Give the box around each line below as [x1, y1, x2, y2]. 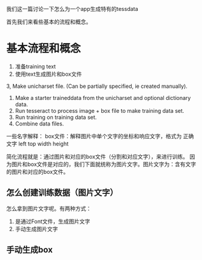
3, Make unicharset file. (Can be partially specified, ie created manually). [6, 82, 188, 90]
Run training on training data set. [15, 113, 97, 121]
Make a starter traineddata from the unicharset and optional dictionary [15, 94, 191, 101]
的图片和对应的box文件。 [6, 168, 69, 175]
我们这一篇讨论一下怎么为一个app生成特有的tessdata [6, 5, 138, 12]
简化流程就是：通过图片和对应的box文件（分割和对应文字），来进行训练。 [6, 153, 189, 160]
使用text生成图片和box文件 [15, 70, 82, 78]
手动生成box [6, 245, 53, 255]
